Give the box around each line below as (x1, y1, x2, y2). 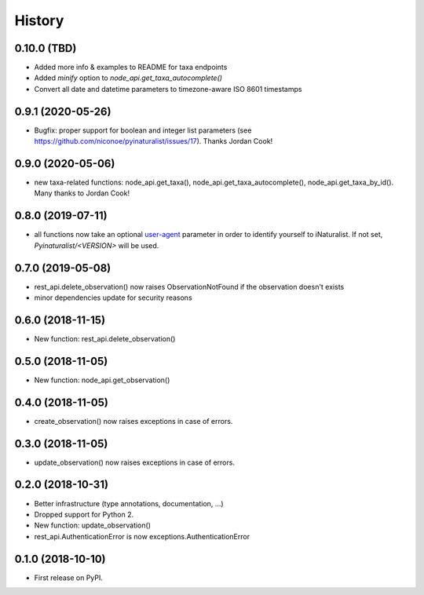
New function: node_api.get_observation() (34, 375, 170, 385)
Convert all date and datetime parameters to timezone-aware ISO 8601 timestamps (34, 84, 302, 93)
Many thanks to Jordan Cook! (34, 188, 130, 198)
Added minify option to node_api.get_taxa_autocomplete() (34, 73, 223, 82)
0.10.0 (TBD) (14, 42, 77, 55)
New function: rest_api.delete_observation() (34, 334, 176, 343)
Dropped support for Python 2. (34, 509, 133, 519)
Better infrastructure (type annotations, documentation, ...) (34, 498, 224, 508)
